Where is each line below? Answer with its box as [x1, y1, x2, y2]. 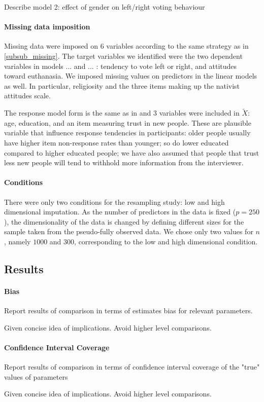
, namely [4, 236, 31, 246]
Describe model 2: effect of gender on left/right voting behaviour [4, 2, 205, 12]
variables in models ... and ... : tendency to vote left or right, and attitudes [4, 60, 237, 71]
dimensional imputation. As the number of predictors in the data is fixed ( [4, 206, 236, 217]
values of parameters [4, 371, 68, 382]
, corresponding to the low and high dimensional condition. [74, 236, 258, 246]
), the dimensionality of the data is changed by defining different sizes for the [4, 216, 244, 227]
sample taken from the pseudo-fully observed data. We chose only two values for [4, 226, 253, 237]
